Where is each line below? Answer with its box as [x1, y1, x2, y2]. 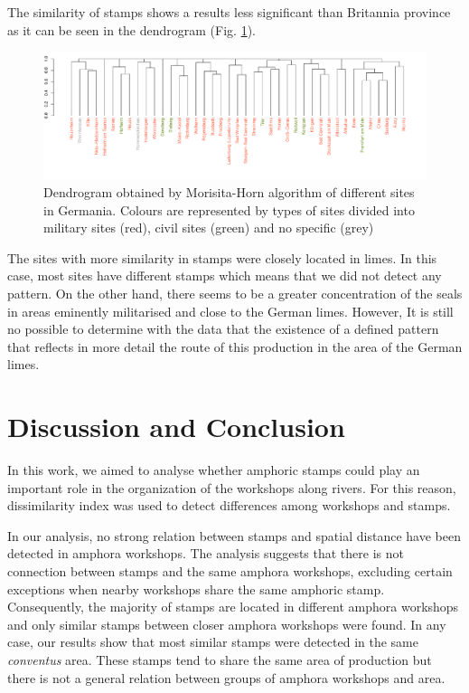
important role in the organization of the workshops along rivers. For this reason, [7, 478, 456, 497]
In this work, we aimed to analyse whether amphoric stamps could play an [7, 460, 420, 479]
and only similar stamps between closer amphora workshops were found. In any [7, 614, 446, 633]
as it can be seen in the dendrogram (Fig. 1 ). [7, 20, 256, 39]
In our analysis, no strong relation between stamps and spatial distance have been [7, 526, 461, 545]
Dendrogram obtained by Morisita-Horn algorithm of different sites [43, 182, 415, 201]
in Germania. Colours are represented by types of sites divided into [43, 200, 415, 219]
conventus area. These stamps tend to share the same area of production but [7, 650, 432, 669]
